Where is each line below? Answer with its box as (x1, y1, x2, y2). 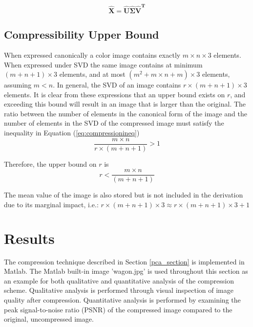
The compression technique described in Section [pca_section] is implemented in (4, 256, 245, 266)
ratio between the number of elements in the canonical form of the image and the (4, 108, 247, 118)
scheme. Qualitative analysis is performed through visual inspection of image (4, 285, 233, 295)
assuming (4, 80, 32, 90)
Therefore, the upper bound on (4, 158, 97, 169)
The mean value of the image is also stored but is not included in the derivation (4, 190, 243, 200)
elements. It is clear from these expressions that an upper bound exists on (4, 89, 225, 99)
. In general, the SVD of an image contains (53, 80, 181, 90)
